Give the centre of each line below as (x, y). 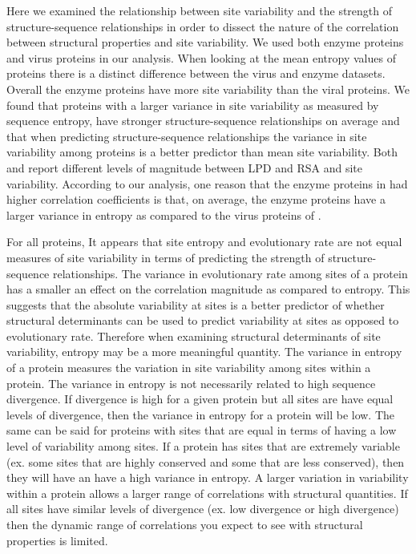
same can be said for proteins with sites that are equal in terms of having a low (202, 430)
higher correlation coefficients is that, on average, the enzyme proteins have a (196, 199)
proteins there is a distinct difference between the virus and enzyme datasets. (196, 73)
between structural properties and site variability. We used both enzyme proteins (205, 42)
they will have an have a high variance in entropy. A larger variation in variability (208, 477)
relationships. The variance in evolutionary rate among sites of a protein (230, 273)
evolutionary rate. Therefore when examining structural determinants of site (194, 336)
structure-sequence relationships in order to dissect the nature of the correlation (203, 26)
